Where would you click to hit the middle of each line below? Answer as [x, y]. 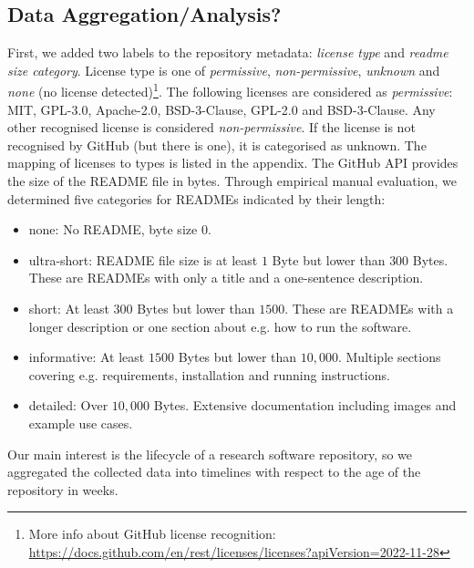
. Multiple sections [389, 357]
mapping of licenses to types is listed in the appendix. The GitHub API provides [233, 163]
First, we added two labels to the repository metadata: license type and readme [228, 52]
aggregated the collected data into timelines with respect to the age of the [214, 472]
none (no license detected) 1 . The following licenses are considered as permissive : [230, 90]
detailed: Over [68, 405]
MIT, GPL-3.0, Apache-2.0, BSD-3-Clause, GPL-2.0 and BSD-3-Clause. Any [222, 109]
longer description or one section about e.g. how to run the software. [220, 326]
